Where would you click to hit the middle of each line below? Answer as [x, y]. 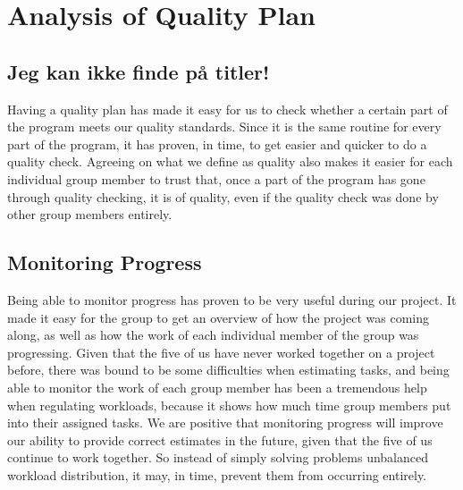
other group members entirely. [90, 214]
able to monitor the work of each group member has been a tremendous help [217, 387]
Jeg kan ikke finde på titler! [139, 71]
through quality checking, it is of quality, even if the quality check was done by [223, 196]
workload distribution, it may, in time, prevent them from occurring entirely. [217, 474]
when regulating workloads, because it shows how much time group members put [229, 405]
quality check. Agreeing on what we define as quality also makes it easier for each [230, 161]
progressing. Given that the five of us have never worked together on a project [221, 352]
